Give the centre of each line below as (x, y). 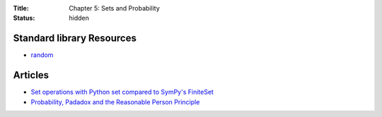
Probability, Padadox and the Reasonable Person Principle (115, 101)
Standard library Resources (75, 38)
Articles (31, 75)
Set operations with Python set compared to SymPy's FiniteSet (122, 92)
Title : (21, 8)
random (42, 55)
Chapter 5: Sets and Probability (114, 8)
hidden (79, 18)
